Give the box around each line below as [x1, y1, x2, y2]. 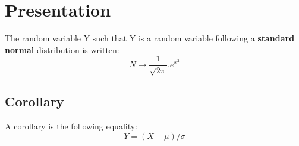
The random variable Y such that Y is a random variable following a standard [5, 32, 295, 44]
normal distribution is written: [5, 43, 119, 56]
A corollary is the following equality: [5, 119, 138, 132]
